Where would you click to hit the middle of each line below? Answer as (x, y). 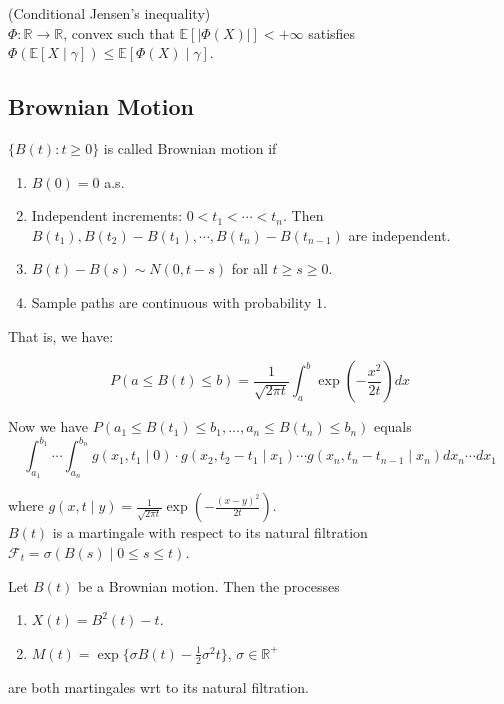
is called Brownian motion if (190, 147)
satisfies (332, 32)
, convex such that (119, 32)
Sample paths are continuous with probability (171, 301)
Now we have (48, 426)
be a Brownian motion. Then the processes (208, 585)
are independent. (399, 234)
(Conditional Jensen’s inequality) (109, 13)
